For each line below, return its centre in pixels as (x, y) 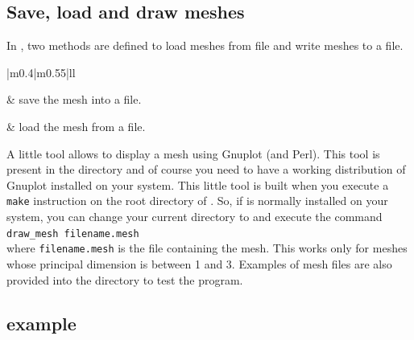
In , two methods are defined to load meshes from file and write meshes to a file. (205, 45)
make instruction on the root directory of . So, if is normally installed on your (197, 201)
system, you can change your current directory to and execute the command (195, 217)
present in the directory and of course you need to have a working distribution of (206, 169)
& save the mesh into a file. (74, 99)
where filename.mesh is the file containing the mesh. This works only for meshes (207, 248)
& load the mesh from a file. (76, 126)
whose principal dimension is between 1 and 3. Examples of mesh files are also (199, 263)
